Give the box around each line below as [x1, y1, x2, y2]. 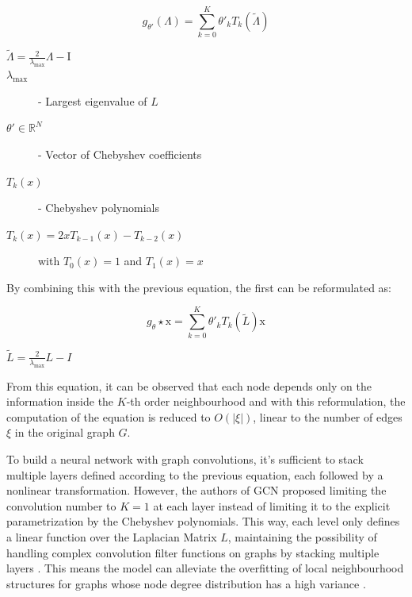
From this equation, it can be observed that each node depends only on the [6, 377, 372, 394]
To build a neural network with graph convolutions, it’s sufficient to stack [6, 450, 364, 467]
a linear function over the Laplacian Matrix [6, 528, 217, 545]
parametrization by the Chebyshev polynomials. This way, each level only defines [6, 513, 400, 530]
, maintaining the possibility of [227, 528, 377, 545]
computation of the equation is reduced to [6, 408, 211, 425]
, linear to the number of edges [253, 408, 402, 425]
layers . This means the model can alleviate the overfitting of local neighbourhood [6, 560, 404, 576]
